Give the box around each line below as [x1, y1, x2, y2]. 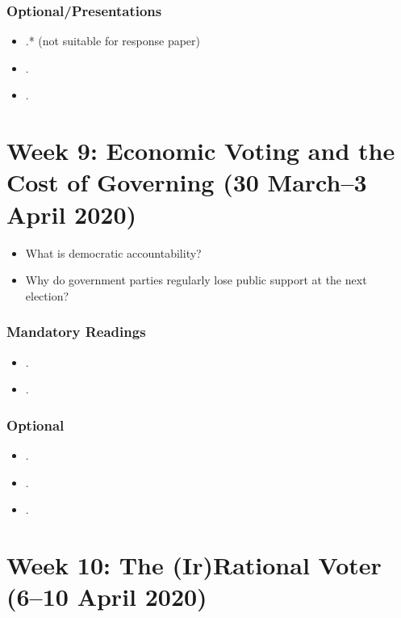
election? [25, 287, 69, 304]
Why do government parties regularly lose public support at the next [25, 271, 367, 288]
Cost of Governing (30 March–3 [6, 166, 367, 199]
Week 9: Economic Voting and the [6, 134, 395, 167]
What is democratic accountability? [25, 244, 202, 261]
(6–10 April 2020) [6, 580, 207, 613]
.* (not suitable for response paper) [25, 32, 200, 49]
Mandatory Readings [6, 322, 146, 342]
